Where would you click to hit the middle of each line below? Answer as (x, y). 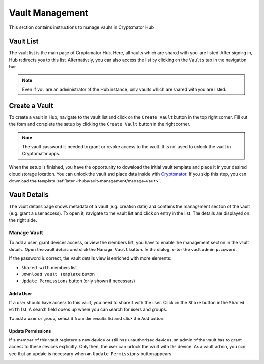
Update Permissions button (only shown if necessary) (78, 281)
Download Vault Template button (58, 274)
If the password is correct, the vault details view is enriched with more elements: (90, 258)
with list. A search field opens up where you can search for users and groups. (88, 309)
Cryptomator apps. (41, 154)
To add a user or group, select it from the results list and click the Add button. (87, 318)
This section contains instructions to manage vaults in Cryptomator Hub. (82, 27)
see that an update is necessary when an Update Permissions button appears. (91, 353)
